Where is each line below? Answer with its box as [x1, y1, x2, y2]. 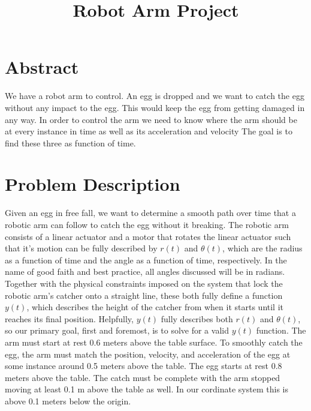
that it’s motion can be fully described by [5, 242, 158, 254]
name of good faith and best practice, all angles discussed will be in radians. [5, 265, 285, 278]
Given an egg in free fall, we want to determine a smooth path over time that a [5, 206, 296, 219]
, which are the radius [222, 242, 303, 254]
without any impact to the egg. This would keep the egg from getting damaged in [5, 101, 305, 113]
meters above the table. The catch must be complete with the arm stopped [5, 371, 280, 383]
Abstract [5, 55, 79, 79]
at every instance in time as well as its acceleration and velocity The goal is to [5, 125, 292, 137]
